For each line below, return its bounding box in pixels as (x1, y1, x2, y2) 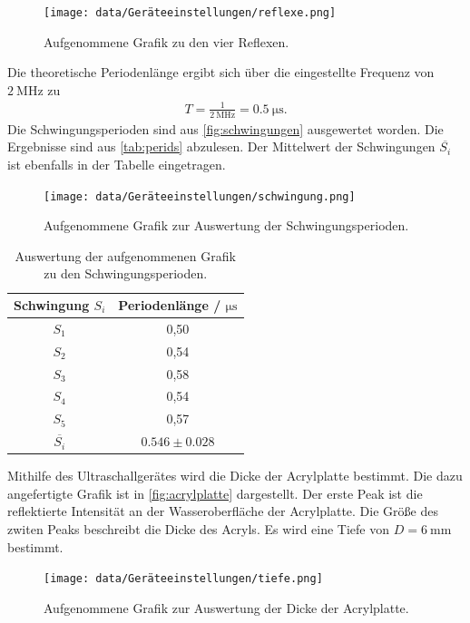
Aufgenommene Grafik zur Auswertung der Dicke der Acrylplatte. (44, 598, 409, 617)
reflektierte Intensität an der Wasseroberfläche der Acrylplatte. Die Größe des (7, 501, 438, 521)
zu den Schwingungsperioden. (44, 264, 208, 283)
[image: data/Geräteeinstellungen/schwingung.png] (44, 190, 356, 203)
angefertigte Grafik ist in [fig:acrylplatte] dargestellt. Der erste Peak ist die (7, 483, 423, 502)
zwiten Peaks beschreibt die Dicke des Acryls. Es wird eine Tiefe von (7, 519, 390, 538)
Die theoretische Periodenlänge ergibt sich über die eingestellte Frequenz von (7, 63, 435, 82)
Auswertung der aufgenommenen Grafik (15, 246, 236, 265)
